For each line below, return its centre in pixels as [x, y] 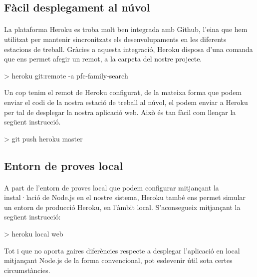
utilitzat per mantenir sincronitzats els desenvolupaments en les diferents [115, 39]
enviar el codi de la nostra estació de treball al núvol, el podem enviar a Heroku [126, 102]
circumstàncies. [27, 270]
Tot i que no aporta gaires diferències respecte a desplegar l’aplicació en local [122, 250]
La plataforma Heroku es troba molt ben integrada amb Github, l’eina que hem [126, 29]
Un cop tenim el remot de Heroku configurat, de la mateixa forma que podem [123, 92]
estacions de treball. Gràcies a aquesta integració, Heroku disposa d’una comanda [128, 49]
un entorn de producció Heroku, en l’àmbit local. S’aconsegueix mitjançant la [122, 207]
